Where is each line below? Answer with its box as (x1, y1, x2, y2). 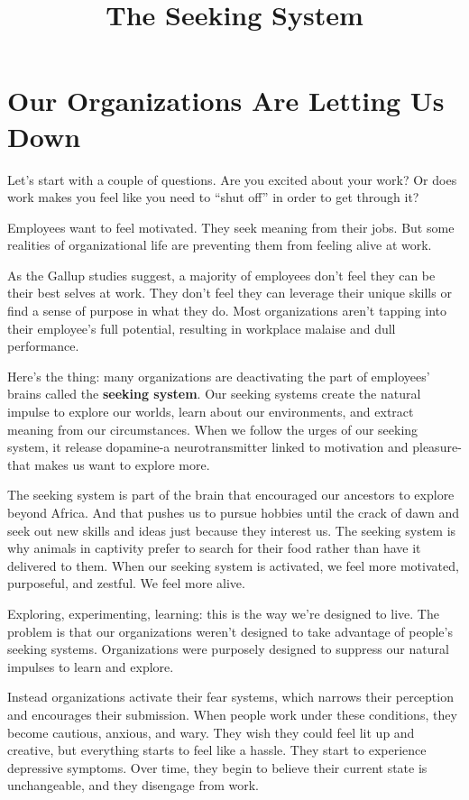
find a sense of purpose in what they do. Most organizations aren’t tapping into (7, 301, 447, 320)
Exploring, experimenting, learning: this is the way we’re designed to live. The (7, 603, 439, 622)
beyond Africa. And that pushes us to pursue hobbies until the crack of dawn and (7, 503, 460, 521)
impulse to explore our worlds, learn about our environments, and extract (7, 402, 414, 421)
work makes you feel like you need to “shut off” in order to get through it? (7, 188, 419, 207)
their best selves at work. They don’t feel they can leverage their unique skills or (7, 283, 452, 302)
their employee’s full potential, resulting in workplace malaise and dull (7, 318, 396, 337)
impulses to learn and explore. (7, 657, 174, 676)
